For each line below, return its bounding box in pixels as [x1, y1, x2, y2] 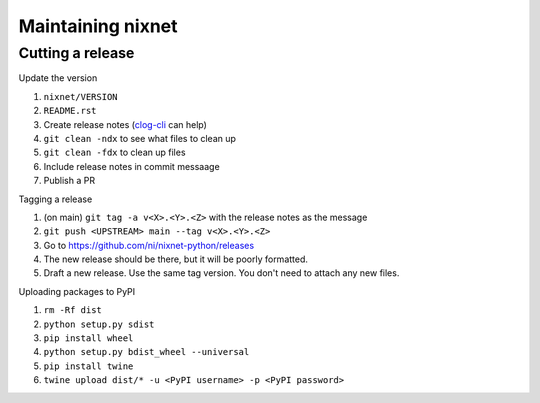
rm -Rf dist [43, 305, 102, 316]
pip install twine [43, 360, 134, 372]
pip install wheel [43, 333, 134, 344]
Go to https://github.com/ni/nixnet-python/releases [43, 239, 255, 251]
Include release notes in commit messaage [43, 160, 220, 172]
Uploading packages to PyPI [18, 285, 136, 297]
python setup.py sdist [43, 318, 155, 330]
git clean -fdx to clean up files [43, 146, 186, 159]
